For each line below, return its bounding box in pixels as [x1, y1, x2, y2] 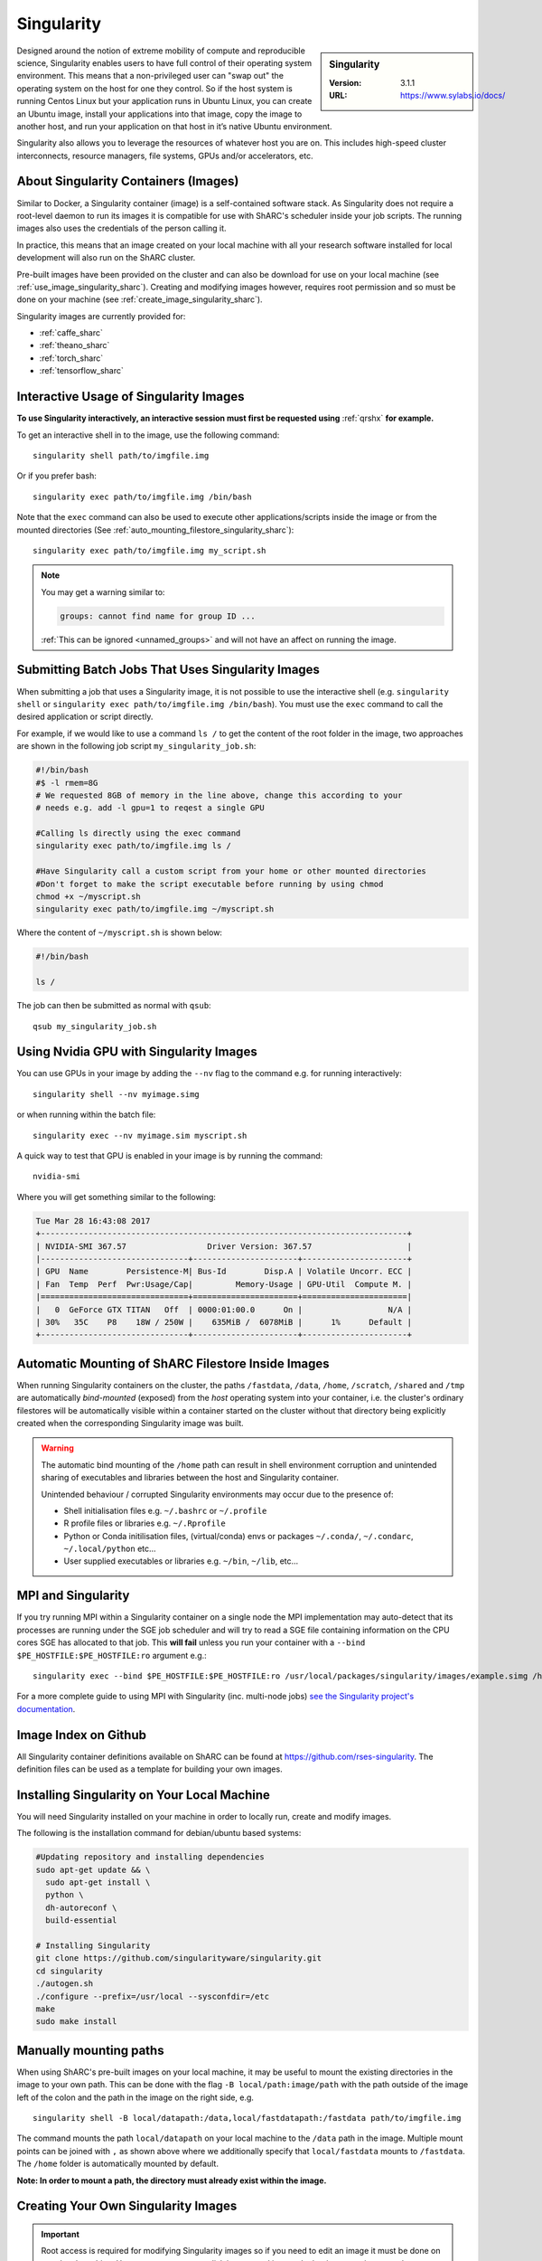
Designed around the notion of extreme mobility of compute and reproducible [16, 45, 306, 56]
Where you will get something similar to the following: [16, 1191, 217, 1202]
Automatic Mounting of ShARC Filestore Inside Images [16, 1356, 330, 1371]
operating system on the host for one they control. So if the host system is [16, 82, 293, 94]
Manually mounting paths [16, 2042, 164, 2058]
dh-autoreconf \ [45, 1902, 117, 1913]
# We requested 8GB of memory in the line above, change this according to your [35, 790, 403, 800]
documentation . [16, 1703, 76, 1714]
